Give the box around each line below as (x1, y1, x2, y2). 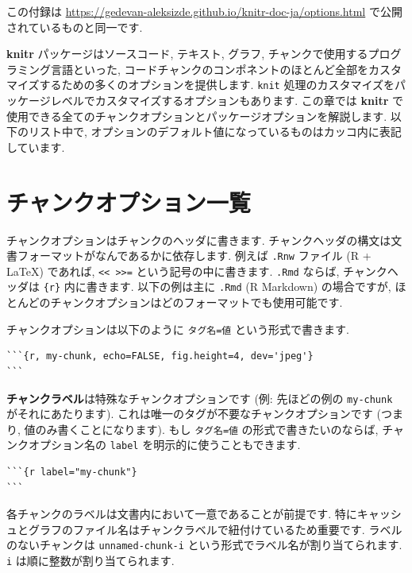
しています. (6, 138, 65, 155)
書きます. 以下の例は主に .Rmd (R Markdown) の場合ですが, (86, 278, 391, 295)
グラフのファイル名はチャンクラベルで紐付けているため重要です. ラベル (28, 521, 402, 537)
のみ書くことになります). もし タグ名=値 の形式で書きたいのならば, (35, 420, 379, 437)
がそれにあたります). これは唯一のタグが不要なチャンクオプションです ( (6, 405, 381, 422)
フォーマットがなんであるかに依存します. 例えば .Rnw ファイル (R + (17, 247, 372, 264)
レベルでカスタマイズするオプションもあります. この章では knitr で (50, 92, 403, 109)
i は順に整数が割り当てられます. (6, 552, 175, 569)
